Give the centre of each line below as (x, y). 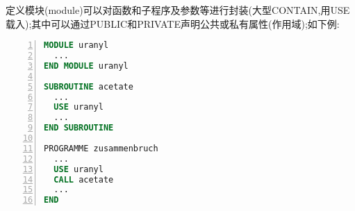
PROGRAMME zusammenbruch (101, 148)
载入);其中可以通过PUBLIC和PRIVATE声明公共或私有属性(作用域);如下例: (173, 23)
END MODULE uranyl (86, 66)
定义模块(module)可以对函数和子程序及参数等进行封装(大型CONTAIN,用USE (178, 10)
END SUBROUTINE (79, 128)
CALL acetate (84, 179)
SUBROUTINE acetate (89, 86)
